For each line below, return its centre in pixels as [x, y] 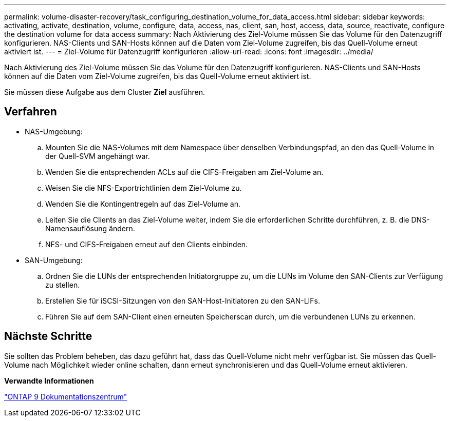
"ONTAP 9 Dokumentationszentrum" [66, 396]
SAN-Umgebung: [54, 260]
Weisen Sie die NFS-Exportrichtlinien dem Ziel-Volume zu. [144, 188]
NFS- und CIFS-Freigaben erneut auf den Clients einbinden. [147, 244]
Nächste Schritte [48, 336]
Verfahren [31, 112]
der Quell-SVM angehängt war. [98, 156]
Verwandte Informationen [49, 380]
